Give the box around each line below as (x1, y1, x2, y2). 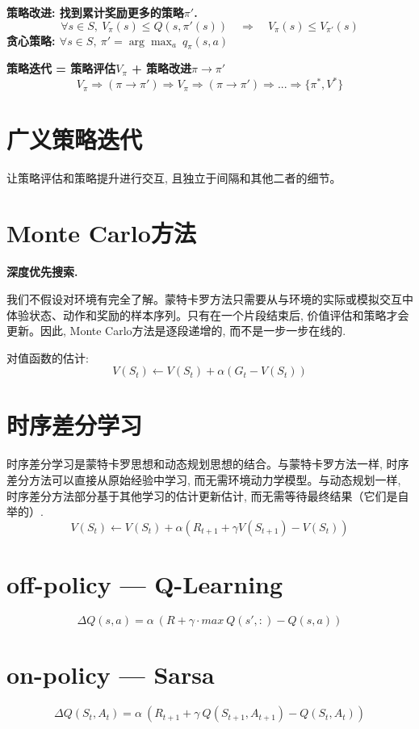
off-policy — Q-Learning (6, 567, 283, 600)
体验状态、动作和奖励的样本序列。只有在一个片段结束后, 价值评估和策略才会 (6, 306, 409, 323)
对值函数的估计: (6, 349, 89, 366)
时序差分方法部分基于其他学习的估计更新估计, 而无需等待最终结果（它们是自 (6, 487, 409, 504)
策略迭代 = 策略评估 (6, 60, 116, 77)
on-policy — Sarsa (6, 658, 215, 691)
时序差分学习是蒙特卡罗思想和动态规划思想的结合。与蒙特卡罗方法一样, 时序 (6, 455, 409, 472)
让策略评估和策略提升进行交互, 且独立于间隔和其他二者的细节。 (6, 169, 341, 186)
